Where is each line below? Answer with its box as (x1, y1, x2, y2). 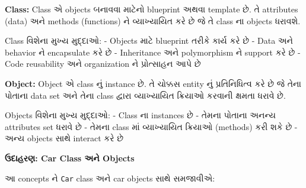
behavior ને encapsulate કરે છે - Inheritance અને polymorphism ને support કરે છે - (5, 46, 301, 58)
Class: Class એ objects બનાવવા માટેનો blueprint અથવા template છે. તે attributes (5, 3, 298, 15)
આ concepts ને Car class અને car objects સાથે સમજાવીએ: (5, 171, 215, 184)
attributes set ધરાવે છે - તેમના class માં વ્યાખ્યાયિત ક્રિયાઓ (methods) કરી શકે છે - (5, 120, 298, 132)
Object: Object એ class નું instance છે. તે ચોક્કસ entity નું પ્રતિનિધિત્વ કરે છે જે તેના (5, 77, 301, 89)
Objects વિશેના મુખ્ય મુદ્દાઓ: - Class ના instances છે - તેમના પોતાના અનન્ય (5, 109, 276, 121)
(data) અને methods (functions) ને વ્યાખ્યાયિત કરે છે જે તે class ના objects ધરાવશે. (5, 14, 301, 27)
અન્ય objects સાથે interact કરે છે (5, 132, 123, 144)
